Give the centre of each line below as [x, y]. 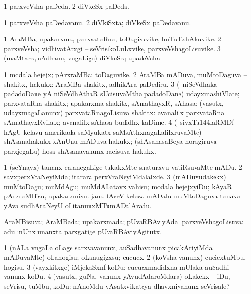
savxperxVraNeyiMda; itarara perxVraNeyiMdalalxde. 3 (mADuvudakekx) [115, 176]
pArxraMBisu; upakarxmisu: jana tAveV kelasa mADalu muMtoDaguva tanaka [122, 196]
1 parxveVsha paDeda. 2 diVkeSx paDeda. [67, 6]
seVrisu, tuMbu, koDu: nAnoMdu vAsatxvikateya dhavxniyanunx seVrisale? [117, 285]
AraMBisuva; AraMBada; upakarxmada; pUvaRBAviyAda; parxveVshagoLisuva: [124, 222]
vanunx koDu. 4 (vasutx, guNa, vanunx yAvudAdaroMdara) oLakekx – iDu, [117, 276]
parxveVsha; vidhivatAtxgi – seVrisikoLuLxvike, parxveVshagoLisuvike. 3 [112, 48]
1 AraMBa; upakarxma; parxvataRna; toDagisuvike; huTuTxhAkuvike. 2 [113, 39]
